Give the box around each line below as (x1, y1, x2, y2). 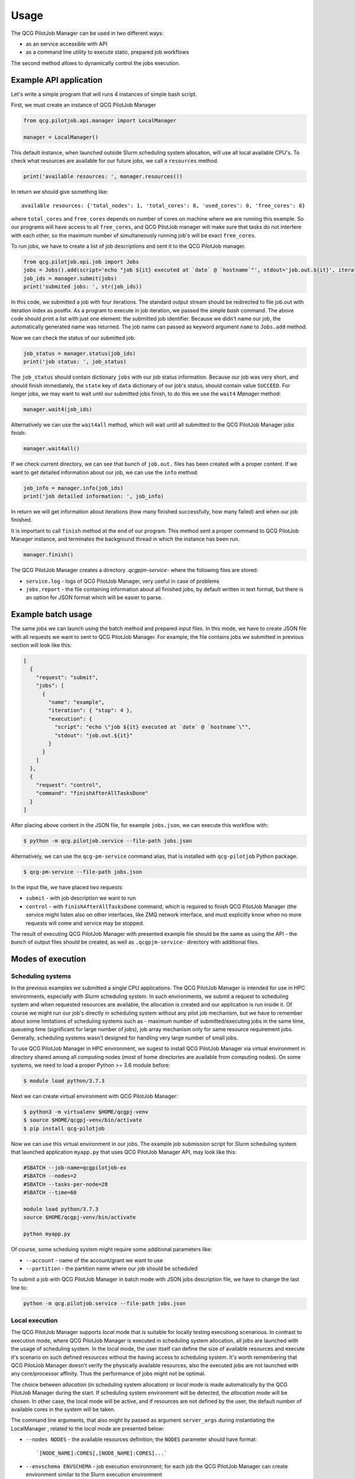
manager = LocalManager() (23, 134, 99, 140)
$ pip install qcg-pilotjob (23, 1125, 105, 1132)
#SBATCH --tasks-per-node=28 (23, 1181, 108, 1187)
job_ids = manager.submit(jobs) (23, 275, 118, 282)
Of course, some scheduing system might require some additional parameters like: (11, 1246, 212, 1253)
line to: (11, 1284, 28, 1291)
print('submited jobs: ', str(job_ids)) (23, 283, 142, 290)
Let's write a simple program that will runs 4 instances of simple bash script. (11, 91, 198, 98)
